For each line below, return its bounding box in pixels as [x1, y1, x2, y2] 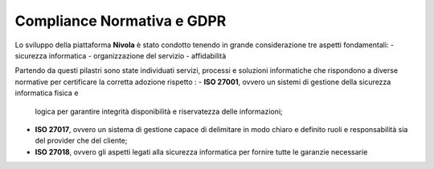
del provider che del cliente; [35, 136, 128, 146]
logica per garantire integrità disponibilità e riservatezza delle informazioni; [35, 107, 283, 116]
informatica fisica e [14, 88, 79, 98]
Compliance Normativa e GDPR [14, 12, 227, 30]
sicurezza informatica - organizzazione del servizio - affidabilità [14, 50, 227, 60]
